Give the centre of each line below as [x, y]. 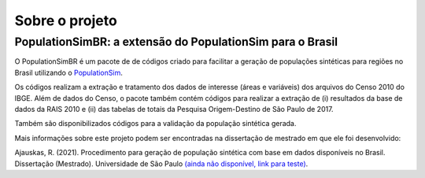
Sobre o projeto [66, 20]
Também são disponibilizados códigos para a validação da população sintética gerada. [155, 124]
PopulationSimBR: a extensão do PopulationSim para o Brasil [176, 42]
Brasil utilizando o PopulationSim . [69, 72]
